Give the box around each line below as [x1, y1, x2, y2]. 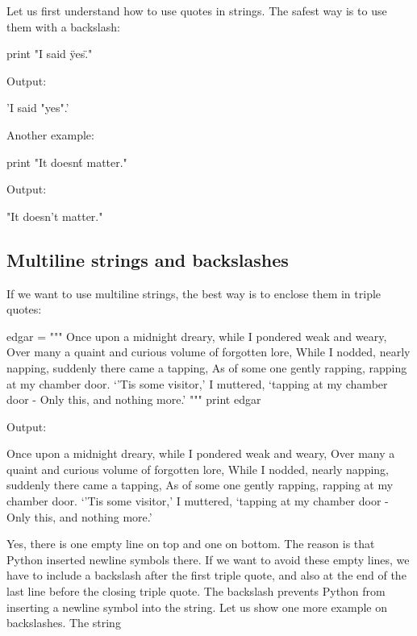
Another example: [6, 126, 94, 143]
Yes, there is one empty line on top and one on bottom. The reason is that [6, 535, 375, 552]
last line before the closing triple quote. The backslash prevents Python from [6, 583, 386, 600]
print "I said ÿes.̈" [6, 45, 93, 62]
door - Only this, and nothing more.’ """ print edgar [6, 391, 261, 408]
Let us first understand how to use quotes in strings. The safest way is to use [6, 2, 387, 19]
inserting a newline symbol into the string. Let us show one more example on [6, 598, 387, 615]
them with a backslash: [6, 18, 120, 35]
